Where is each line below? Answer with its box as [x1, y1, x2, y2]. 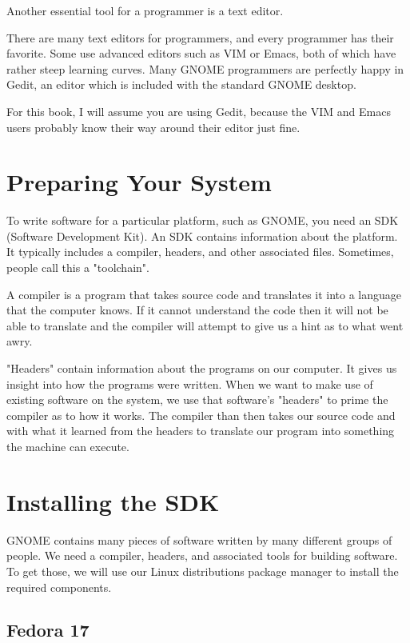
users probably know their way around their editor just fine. [6, 118, 301, 135]
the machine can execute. [6, 438, 129, 454]
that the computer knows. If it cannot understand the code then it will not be [6, 302, 388, 318]
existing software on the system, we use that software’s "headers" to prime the [6, 391, 388, 408]
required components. [6, 578, 112, 595]
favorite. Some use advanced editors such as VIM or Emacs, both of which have [6, 45, 396, 62]
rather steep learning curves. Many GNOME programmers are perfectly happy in [6, 60, 404, 77]
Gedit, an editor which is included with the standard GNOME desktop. [6, 76, 356, 93]
